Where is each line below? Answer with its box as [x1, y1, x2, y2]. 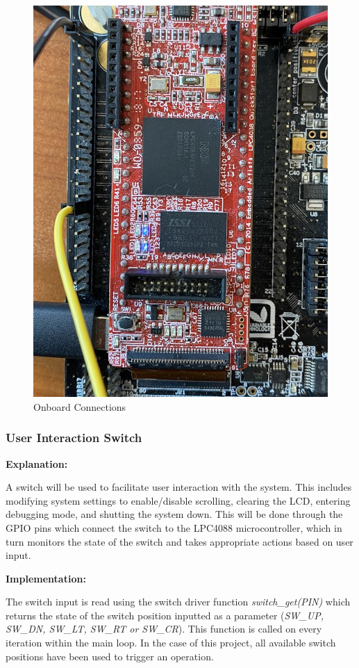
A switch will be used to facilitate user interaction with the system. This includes [6, 480, 352, 494]
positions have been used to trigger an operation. [6, 649, 214, 663]
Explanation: [6, 456, 68, 471]
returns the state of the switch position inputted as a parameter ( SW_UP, [6, 608, 324, 622]
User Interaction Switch [6, 429, 142, 446]
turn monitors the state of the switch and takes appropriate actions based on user [6, 534, 353, 548]
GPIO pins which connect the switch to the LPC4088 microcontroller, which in [6, 520, 342, 535]
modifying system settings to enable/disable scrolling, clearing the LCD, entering [6, 493, 351, 507]
